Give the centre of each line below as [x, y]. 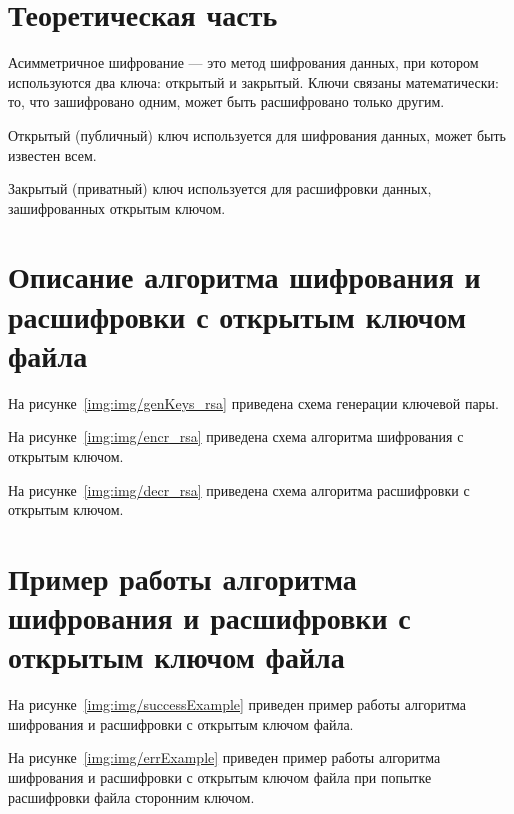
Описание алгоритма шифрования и [244, 276]
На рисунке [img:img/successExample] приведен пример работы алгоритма [237, 704]
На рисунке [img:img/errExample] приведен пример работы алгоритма [224, 757]
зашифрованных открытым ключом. [117, 207]
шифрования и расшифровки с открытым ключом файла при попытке [220, 777]
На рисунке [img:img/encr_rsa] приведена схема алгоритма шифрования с [236, 436]
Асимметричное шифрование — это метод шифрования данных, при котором [243, 62]
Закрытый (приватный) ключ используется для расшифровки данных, [220, 188]
